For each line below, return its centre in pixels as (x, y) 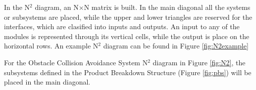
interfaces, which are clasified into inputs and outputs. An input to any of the (122, 26)
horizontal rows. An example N (51, 46)
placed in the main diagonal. (47, 82)
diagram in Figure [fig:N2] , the (199, 62)
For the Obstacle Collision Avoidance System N (76, 62)
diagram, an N (57, 7)
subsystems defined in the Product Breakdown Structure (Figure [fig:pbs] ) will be (128, 72)
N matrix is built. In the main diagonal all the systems (167, 7)
